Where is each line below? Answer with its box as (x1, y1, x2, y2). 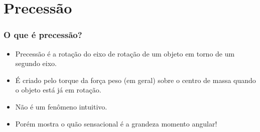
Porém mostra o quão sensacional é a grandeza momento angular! (15, 118, 217, 128)
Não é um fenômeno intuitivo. (15, 101, 107, 111)
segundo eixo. (15, 58, 57, 68)
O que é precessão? (4, 28, 82, 41)
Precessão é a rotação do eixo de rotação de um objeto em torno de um (15, 48, 235, 58)
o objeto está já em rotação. (15, 84, 101, 95)
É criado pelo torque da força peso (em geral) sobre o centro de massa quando (15, 74, 256, 85)
